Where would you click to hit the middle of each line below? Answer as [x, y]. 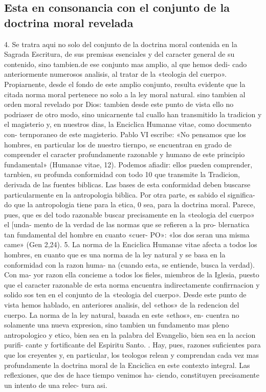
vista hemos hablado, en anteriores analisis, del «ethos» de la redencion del [122, 305]
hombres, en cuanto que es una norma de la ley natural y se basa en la [115, 255]
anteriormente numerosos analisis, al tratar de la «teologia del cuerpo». [115, 74]
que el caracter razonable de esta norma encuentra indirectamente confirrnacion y [132, 284]
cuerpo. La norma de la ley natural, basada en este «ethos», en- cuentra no [122, 314]
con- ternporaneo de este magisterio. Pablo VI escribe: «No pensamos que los [125, 134]
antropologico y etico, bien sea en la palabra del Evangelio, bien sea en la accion [130, 334]
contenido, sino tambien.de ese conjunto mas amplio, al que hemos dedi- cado [126, 64]
